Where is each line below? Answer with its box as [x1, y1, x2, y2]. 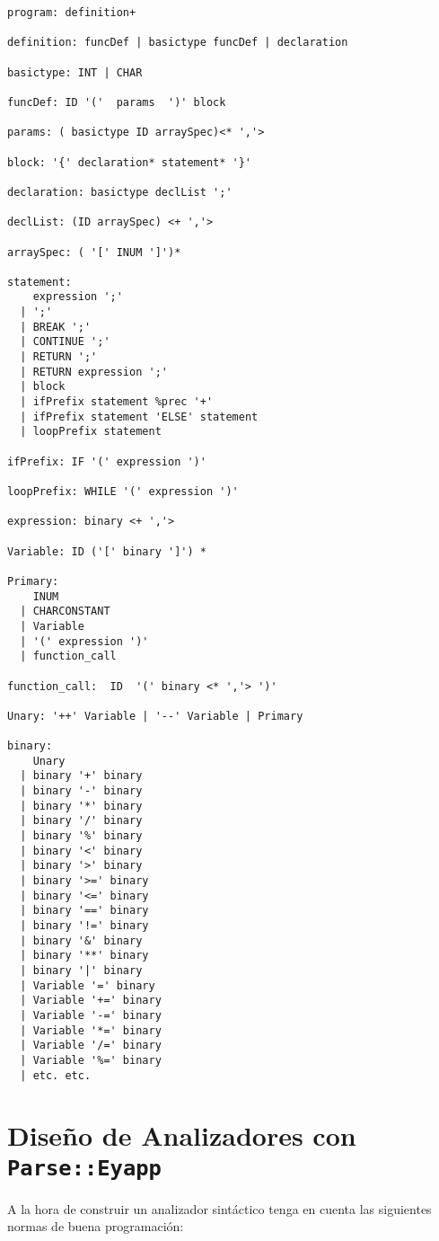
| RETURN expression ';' [20, 365, 168, 378]
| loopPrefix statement [20, 425, 162, 439]
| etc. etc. [20, 1068, 92, 1082]
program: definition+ [7, 6, 136, 19]
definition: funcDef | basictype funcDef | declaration [7, 36, 348, 49]
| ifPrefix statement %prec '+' [20, 395, 214, 409]
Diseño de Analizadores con [7, 1117, 356, 1154]
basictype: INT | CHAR [7, 66, 143, 79]
